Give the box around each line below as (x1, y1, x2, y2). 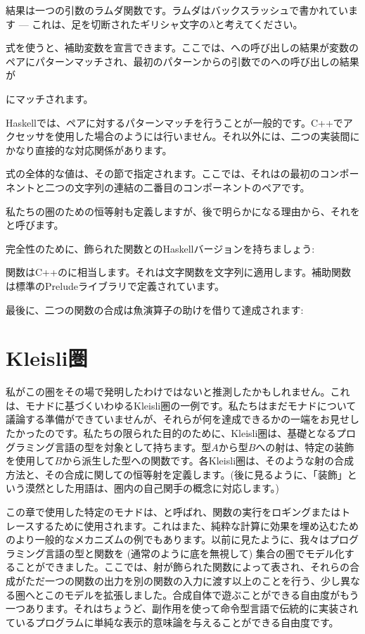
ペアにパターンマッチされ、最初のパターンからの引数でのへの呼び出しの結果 (6, 53, 359, 68)
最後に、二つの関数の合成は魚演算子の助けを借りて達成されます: (6, 302, 304, 317)
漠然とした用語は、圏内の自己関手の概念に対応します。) (25, 481, 280, 495)
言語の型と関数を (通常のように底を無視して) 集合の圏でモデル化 (44, 545, 345, 560)
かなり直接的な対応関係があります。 (6, 142, 172, 157)
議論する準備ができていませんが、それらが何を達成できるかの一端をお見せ (6, 412, 350, 426)
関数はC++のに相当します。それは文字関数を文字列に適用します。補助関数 (6, 265, 352, 279)
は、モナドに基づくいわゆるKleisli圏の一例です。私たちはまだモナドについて (6, 398, 357, 412)
